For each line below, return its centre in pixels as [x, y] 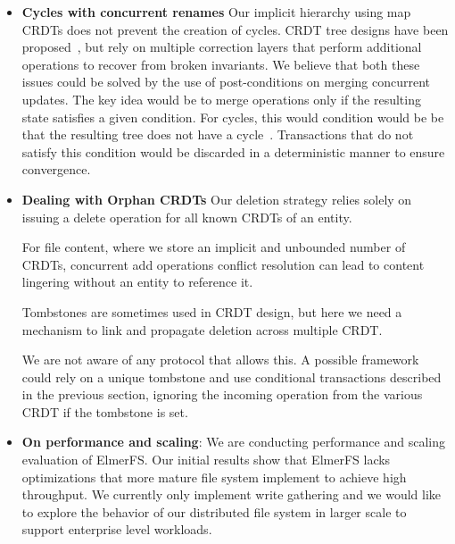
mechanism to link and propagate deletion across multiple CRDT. [202, 329]
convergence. [56, 169]
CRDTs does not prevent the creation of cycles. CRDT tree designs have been [235, 29]
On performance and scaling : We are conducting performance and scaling [233, 442]
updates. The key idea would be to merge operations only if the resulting [221, 99]
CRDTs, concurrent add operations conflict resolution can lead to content [223, 264]
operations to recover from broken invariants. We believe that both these [221, 64]
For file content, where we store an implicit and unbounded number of [214, 247]
